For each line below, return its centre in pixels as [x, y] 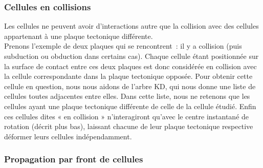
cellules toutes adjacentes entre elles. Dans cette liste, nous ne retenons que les [127, 96]
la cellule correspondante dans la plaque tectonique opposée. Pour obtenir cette [128, 76]
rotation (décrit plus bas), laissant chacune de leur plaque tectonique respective [129, 126]
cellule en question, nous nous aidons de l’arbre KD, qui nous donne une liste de [130, 86]
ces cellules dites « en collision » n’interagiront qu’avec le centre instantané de [127, 116]
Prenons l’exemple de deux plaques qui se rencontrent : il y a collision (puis [123, 46]
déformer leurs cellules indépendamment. [68, 136]
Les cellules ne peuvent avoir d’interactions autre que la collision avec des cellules [131, 26]
